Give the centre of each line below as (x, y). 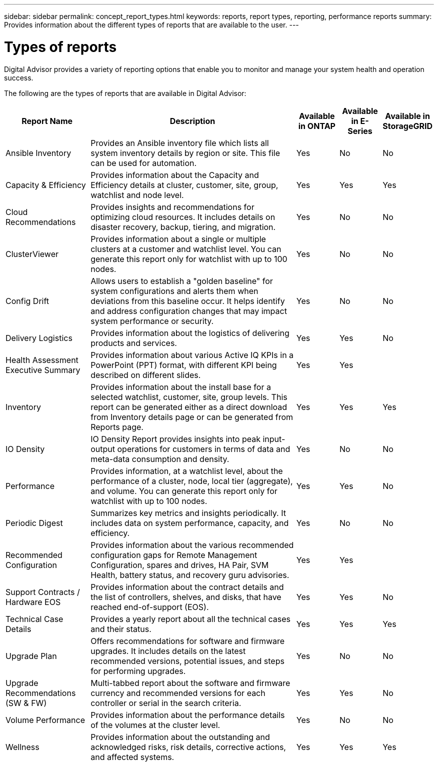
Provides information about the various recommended (192, 545)
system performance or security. (152, 321)
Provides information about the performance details (188, 715)
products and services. (134, 343)
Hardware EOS (33, 602)
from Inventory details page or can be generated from (192, 417)
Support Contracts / (43, 592)
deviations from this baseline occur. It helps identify (188, 301)
